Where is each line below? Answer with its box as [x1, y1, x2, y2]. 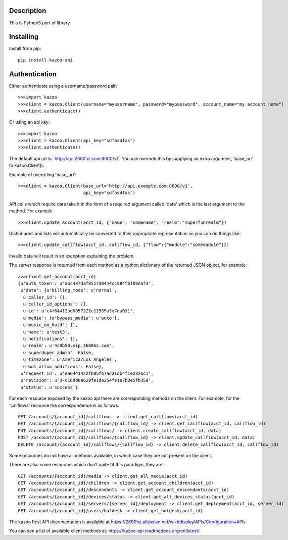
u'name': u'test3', [23, 329, 70, 335]
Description [9, 6, 47, 15]
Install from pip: [9, 46, 42, 51]
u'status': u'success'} [20, 384, 78, 390]
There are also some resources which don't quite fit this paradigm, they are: [9, 462, 164, 468]
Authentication [9, 70, 57, 78]
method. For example [9, 208, 53, 214]
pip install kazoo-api [18, 57, 73, 63]
